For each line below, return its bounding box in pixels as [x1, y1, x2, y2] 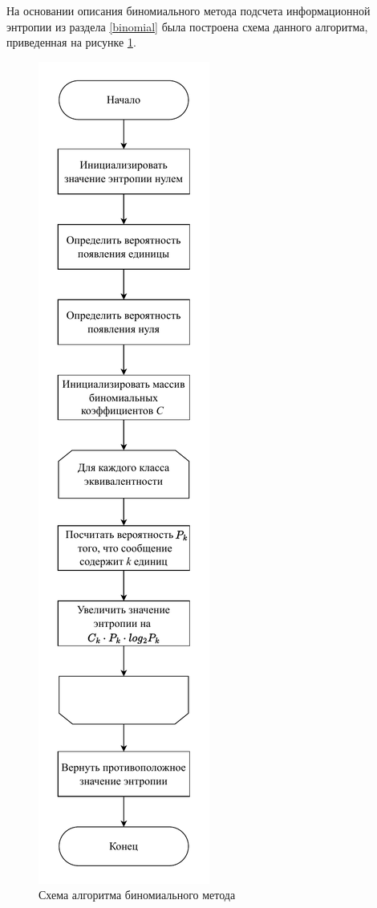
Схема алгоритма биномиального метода [39, 886, 236, 903]
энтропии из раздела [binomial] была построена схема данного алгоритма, [6, 18, 368, 35]
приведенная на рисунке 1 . [6, 34, 136, 51]
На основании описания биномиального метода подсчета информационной [6, 2, 371, 18]
